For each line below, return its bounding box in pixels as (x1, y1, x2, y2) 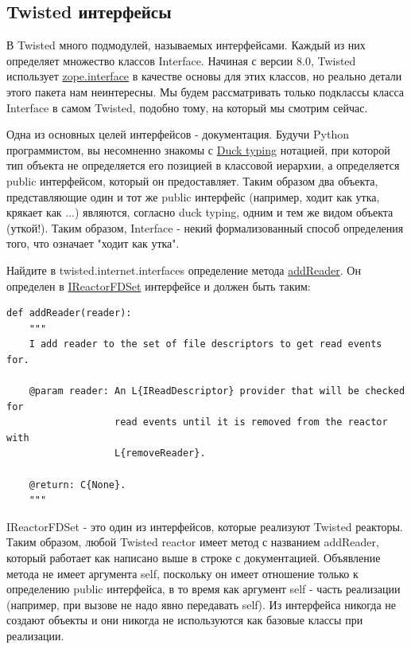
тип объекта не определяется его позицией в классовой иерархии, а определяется (6, 157, 400, 174)
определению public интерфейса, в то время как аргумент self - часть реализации (6, 581, 401, 597)
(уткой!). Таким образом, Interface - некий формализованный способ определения (6, 219, 404, 236)
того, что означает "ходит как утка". (6, 235, 180, 252)
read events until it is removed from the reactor (114, 416, 388, 428)
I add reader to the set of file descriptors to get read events (29, 338, 382, 350)
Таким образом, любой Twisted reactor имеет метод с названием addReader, (6, 534, 379, 550)
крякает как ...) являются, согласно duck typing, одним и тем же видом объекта (6, 204, 394, 221)
